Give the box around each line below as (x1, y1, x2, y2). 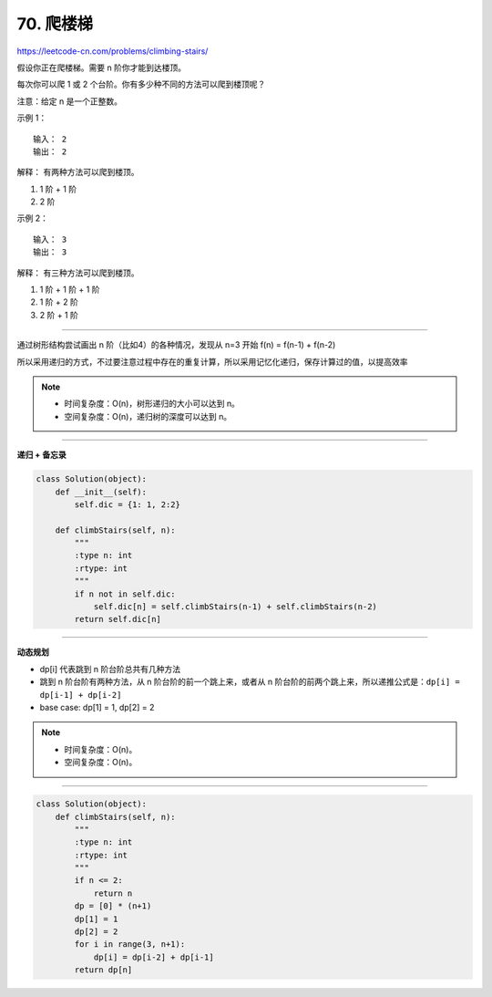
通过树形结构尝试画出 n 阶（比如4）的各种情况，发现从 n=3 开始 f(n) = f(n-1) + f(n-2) (16, 339, 336, 350)
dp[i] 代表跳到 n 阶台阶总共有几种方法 (39, 663, 181, 674)
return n (93, 888, 133, 898)
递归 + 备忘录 (16, 450, 67, 461)
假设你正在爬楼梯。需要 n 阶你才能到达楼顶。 (16, 62, 187, 73)
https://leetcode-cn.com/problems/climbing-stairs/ (16, 46, 209, 57)
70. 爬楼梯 (16, 14, 94, 34)
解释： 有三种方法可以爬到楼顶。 (16, 267, 139, 278)
